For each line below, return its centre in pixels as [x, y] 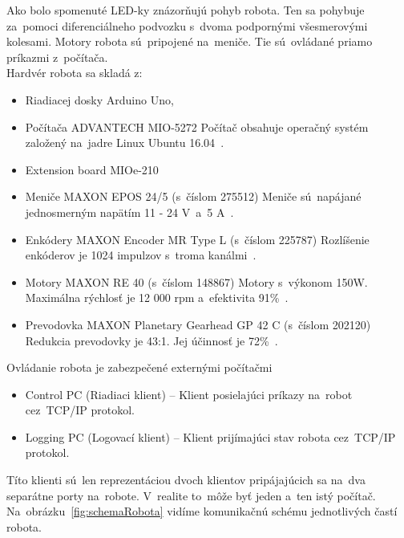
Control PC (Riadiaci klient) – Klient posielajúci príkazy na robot [189, 394]
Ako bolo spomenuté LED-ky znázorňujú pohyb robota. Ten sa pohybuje [186, 10]
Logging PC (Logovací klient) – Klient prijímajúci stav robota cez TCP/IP [210, 436]
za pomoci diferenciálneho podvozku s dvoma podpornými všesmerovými [187, 25]
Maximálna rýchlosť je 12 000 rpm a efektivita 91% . [157, 298]
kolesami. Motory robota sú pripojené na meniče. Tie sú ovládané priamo [190, 41]
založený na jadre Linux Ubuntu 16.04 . [125, 143]
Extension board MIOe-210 [92, 169]
